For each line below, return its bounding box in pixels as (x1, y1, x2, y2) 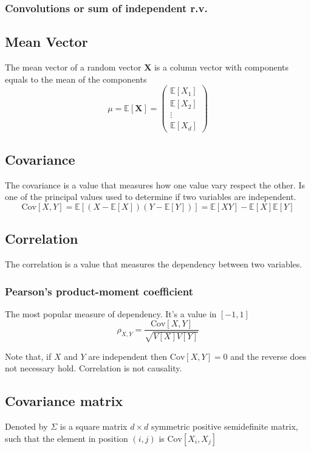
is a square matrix (60, 420, 128, 433)
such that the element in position (5, 432, 128, 444)
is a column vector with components (154, 61, 289, 74)
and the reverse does (230, 349, 307, 362)
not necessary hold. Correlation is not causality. (5, 362, 182, 374)
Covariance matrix (5, 391, 123, 410)
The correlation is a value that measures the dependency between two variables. (5, 258, 302, 270)
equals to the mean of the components (5, 72, 147, 85)
